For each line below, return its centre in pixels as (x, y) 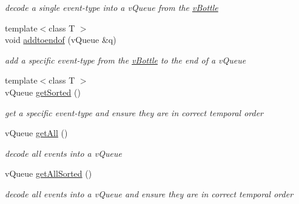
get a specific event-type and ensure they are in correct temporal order (134, 112)
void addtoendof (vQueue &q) (61, 40)
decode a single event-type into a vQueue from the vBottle (112, 7)
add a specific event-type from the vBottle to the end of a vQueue (126, 60)
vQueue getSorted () (43, 92)
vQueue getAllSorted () (49, 173)
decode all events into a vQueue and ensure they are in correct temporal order (149, 193)
